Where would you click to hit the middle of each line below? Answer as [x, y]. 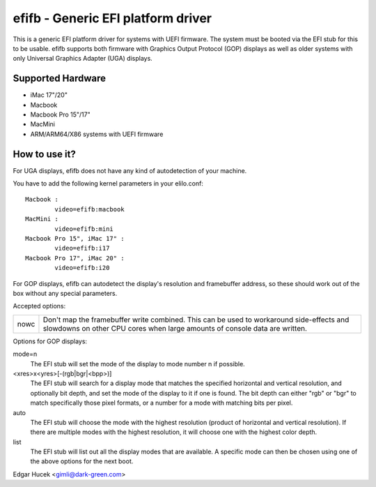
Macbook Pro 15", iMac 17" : [75, 239]
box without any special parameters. [65, 293]
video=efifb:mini [84, 229]
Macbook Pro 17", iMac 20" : [75, 258]
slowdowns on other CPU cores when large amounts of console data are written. [175, 328]
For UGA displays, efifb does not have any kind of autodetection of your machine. [130, 170]
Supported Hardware [60, 78]
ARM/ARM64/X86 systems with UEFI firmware [97, 134]
